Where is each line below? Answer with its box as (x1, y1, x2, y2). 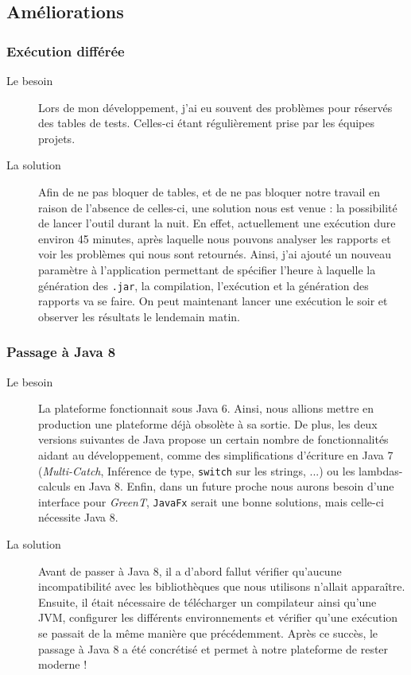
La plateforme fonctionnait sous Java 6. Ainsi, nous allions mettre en (38, 400, 374, 417)
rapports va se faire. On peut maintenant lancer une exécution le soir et (38, 293, 388, 309)
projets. (38, 130, 76, 146)
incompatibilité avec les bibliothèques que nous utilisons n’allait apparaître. (38, 578, 405, 595)
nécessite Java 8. (38, 509, 118, 526)
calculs (38, 478, 71, 495)
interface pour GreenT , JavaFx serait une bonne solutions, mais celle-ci (38, 493, 384, 510)
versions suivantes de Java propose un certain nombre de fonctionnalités (38, 431, 389, 448)
